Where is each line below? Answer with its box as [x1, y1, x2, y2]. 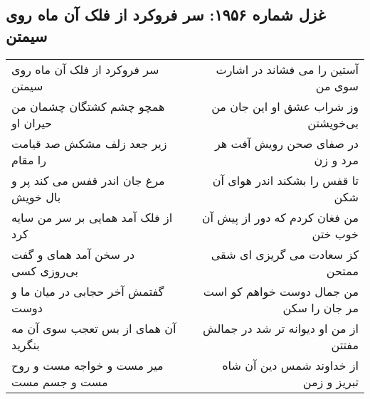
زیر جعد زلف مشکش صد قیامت [11, 134, 167, 151]
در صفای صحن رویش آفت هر [214, 134, 359, 151]
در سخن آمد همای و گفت [11, 245, 135, 262]
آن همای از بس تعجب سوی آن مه [11, 319, 176, 336]
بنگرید [11, 336, 40, 353]
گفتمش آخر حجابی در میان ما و [11, 282, 164, 299]
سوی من [315, 77, 359, 94]
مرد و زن [314, 151, 359, 168]
